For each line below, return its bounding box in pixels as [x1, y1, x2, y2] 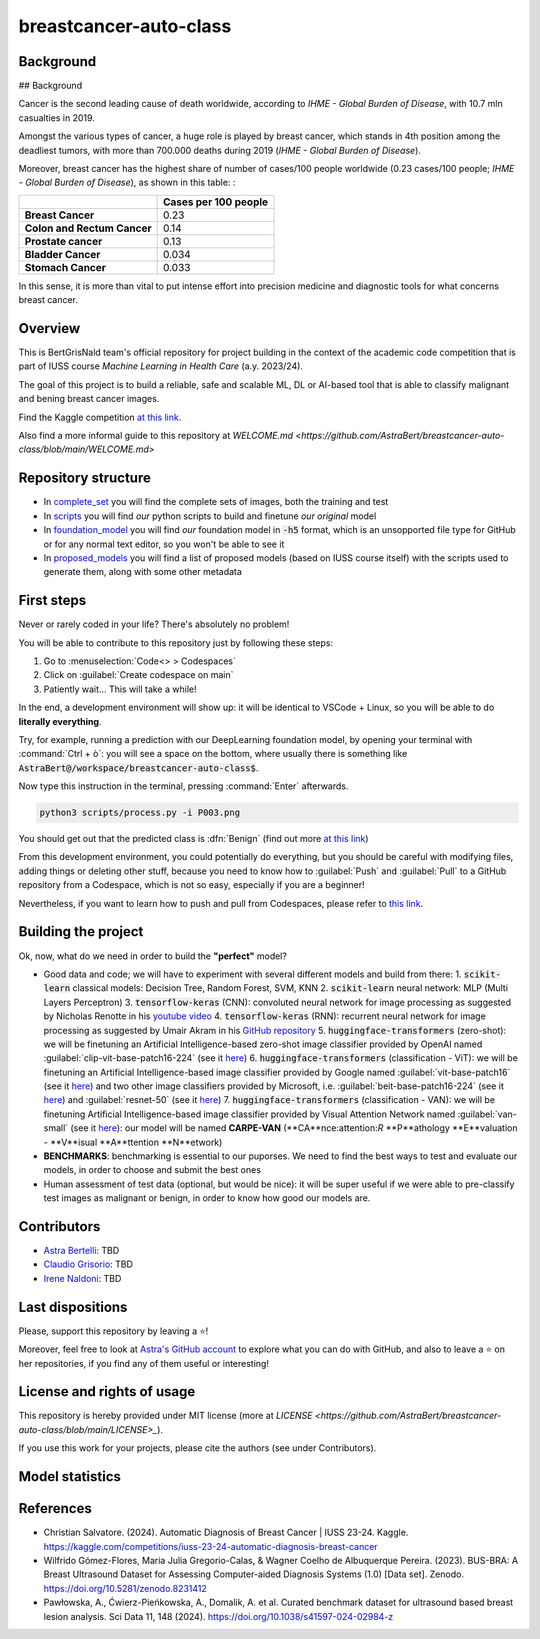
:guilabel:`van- [457, 1108, 517, 1120]
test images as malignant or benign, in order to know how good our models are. [43, 1192, 371, 1204]
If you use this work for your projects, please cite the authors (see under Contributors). [18, 1442, 377, 1454]
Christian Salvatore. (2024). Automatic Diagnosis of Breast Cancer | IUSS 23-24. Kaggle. [43, 1526, 409, 1539]
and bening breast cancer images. [18, 393, 160, 405]
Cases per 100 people [162, 195, 269, 209]
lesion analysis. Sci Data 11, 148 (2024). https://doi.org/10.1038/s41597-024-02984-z [43, 1610, 394, 1622]
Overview [18, 320, 81, 337]
